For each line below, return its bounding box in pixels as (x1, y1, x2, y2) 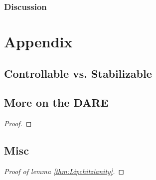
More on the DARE (4, 95, 109, 110)
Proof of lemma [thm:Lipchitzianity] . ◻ (4, 166, 125, 176)
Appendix (4, 31, 73, 52)
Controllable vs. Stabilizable (4, 65, 152, 81)
